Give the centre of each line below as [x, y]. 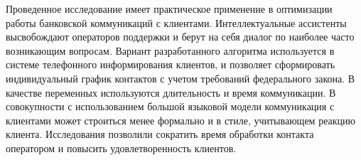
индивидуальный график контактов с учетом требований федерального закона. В [180, 78]
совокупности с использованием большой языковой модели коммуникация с [170, 106]
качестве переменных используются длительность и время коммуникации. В [171, 92]
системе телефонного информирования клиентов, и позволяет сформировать [171, 64]
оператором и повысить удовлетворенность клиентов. [121, 148]
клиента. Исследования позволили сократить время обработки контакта [160, 134]
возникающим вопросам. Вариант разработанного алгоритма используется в [170, 50]
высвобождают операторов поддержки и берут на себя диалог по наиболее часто [180, 37]
